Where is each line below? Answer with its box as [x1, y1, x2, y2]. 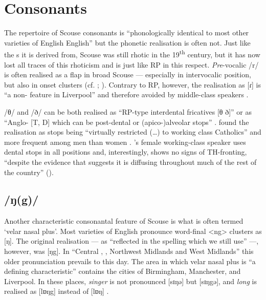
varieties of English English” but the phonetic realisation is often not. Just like [4, 37, 251, 48]
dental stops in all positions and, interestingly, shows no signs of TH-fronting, [4, 146, 247, 157]
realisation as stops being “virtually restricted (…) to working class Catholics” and [4, 126, 261, 137]
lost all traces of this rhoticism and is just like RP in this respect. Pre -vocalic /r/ [4, 59, 259, 70]
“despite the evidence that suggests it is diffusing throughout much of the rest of [4, 156, 257, 167]
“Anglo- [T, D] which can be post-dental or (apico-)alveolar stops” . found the [4, 116, 249, 127]
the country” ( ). [4, 166, 54, 177]
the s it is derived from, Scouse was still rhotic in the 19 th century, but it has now [4, 48, 260, 59]
